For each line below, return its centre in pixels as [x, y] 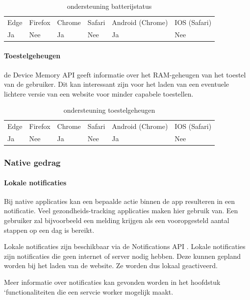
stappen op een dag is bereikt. [49, 230]
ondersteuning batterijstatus [109, 6]
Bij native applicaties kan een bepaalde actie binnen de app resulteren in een [119, 201]
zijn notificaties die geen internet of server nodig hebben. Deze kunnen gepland [123, 256]
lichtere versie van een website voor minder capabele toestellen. [99, 93]
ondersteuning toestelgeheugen [109, 110]
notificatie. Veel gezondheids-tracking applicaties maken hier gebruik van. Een [121, 211]
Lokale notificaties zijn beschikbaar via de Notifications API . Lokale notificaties [125, 246]
